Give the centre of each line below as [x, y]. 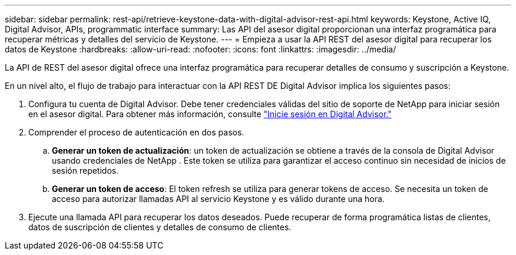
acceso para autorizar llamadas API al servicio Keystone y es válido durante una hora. [218, 199]
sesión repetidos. [85, 170]
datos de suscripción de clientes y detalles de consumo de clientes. [160, 227]
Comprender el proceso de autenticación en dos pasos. [136, 132]
